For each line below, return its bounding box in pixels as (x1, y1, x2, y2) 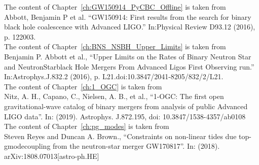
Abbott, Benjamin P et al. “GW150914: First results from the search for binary (4, 11, 251, 22)
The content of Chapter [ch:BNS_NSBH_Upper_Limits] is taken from (4, 41, 226, 52)
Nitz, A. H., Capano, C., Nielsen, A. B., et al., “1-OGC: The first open (4, 91, 224, 102)
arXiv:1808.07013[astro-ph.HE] (4, 150, 99, 161)
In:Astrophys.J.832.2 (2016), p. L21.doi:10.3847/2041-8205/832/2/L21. (4, 71, 224, 82)
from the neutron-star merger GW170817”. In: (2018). (53, 141, 220, 151)
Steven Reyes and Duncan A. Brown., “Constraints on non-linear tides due (4, 130, 237, 141)
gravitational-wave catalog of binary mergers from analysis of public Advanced (4, 101, 248, 111)
